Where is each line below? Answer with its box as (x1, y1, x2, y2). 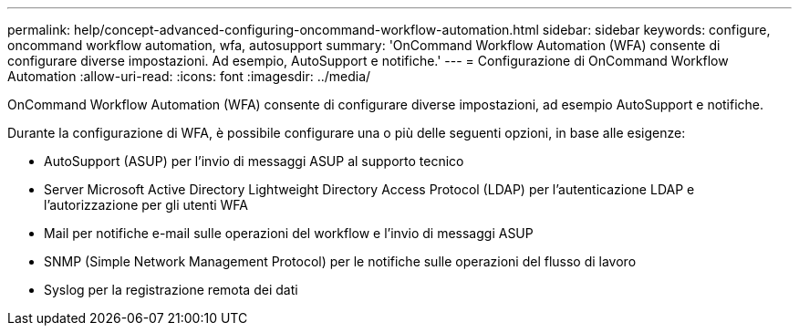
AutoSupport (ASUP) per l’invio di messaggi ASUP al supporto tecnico (44, 153, 464, 169)
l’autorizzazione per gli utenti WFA (44, 197, 248, 213)
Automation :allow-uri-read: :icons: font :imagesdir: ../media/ (7, 68, 371, 84)
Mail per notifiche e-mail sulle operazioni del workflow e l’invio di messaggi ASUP (44, 225, 534, 241)
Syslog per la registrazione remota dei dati (44, 282, 298, 297)
